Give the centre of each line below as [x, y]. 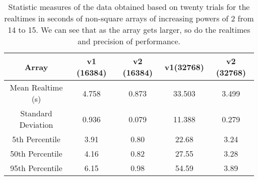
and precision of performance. [129, 41]
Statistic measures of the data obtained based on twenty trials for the [129, 7]
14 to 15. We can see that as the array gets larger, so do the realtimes [129, 30]
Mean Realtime [36, 87]
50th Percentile [36, 153]
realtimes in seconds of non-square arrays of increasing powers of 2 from [129, 18]
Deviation [36, 125]
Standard [36, 113]
